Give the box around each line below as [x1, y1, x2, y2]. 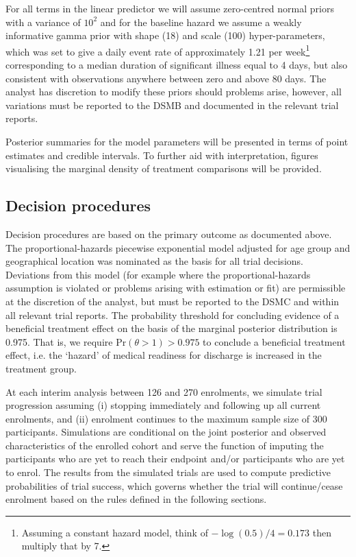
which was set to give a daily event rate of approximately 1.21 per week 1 [5, 42, 310, 58]
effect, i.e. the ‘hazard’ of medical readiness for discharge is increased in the [5, 348, 322, 362]
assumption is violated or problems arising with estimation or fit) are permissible [5, 281, 346, 295]
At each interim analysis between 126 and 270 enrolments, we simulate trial [5, 384, 322, 399]
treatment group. [5, 361, 77, 375]
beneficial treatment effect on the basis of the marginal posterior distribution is [5, 321, 338, 335]
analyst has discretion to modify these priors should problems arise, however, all [5, 84, 342, 99]
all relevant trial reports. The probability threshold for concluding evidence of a [5, 307, 340, 322]
